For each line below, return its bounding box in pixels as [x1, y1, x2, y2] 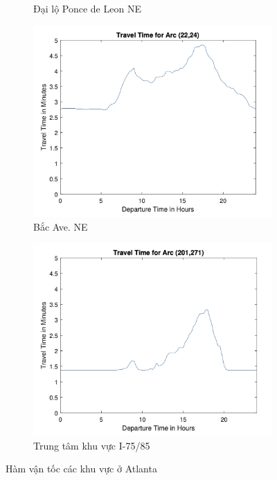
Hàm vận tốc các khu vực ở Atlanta [6, 461, 157, 476]
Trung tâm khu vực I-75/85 [33, 438, 150, 452]
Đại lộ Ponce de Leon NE [33, 1, 141, 15]
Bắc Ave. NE [33, 219, 88, 233]
